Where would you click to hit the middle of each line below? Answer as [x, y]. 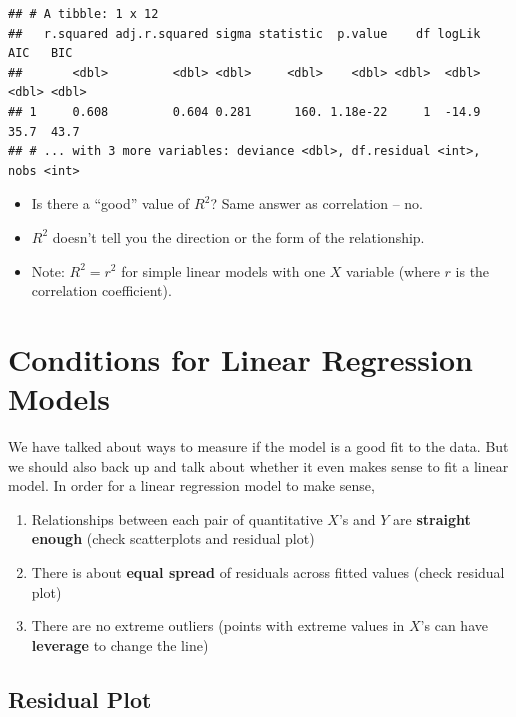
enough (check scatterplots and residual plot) [173, 538]
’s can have [454, 625]
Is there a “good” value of [110, 203]
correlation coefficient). [101, 290]
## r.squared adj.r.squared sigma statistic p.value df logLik [244, 33]
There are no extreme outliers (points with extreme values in [218, 625]
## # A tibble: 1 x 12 [83, 14]
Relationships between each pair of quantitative [177, 518]
